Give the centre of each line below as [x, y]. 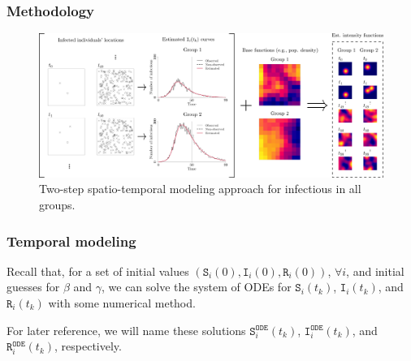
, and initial [375, 271]
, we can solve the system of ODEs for [196, 287]
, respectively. [88, 346]
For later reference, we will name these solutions [126, 330]
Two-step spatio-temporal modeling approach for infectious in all [200, 189]
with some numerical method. [122, 303]
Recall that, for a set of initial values [98, 271]
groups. [57, 205]
